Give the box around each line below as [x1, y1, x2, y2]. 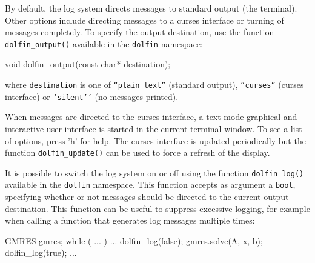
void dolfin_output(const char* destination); [5, 58, 171, 70]
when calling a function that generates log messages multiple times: [5, 214, 255, 227]
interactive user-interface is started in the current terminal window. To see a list [5, 122, 302, 135]
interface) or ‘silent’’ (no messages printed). [5, 90, 179, 102]
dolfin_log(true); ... [5, 246, 77, 259]
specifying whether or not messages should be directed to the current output [5, 190, 289, 203]
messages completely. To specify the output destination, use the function [5, 25, 274, 38]
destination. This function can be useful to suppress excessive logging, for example [5, 202, 310, 215]
